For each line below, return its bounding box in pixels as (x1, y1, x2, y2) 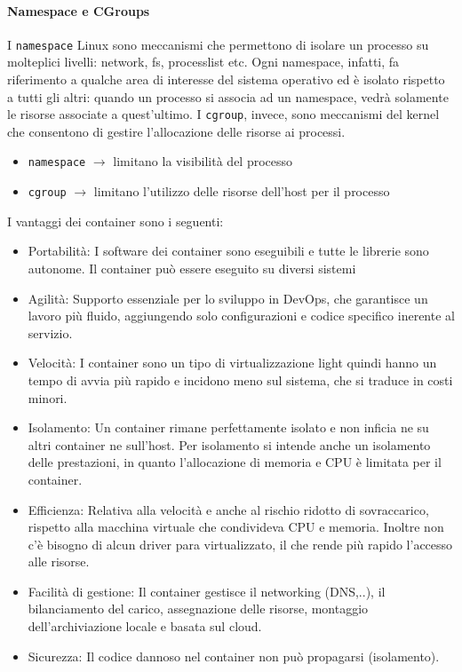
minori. (28, 388, 68, 407)
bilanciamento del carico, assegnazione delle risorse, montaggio (28, 599, 369, 618)
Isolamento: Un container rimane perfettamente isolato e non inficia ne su (28, 418, 429, 437)
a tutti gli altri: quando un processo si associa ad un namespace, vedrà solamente (7, 87, 449, 106)
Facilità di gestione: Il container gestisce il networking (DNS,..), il (28, 581, 386, 600)
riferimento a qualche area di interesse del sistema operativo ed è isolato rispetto (7, 70, 445, 89)
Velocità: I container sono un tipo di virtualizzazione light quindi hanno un (28, 353, 437, 372)
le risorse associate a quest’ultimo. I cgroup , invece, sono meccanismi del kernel (7, 105, 440, 123)
